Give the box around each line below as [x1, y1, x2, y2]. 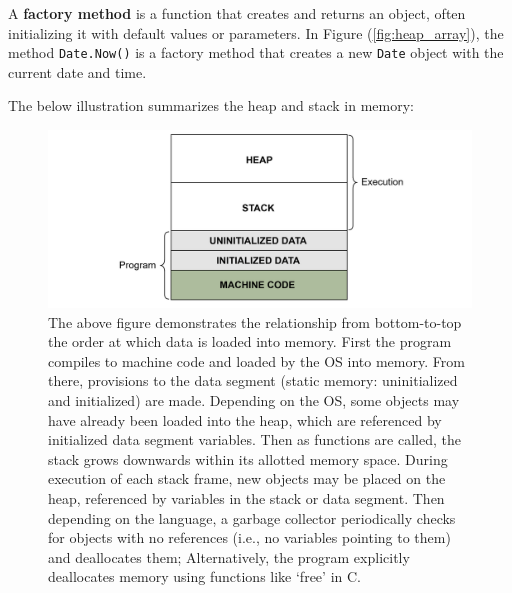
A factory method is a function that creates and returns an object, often [8, 3, 466, 23]
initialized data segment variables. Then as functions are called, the [48, 429, 461, 450]
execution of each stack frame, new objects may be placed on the [48, 468, 446, 489]
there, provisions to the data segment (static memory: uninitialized [48, 370, 458, 391]
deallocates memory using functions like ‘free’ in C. [48, 566, 361, 587]
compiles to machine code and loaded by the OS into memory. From [48, 350, 465, 371]
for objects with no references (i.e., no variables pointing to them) [48, 527, 451, 548]
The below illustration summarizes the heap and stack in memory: [8, 95, 415, 116]
